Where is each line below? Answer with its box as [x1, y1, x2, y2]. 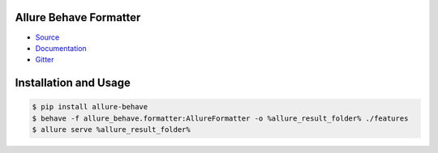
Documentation [35, 43, 87, 53]
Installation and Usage [15, 76, 131, 90]
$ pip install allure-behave [32, 102, 148, 112]
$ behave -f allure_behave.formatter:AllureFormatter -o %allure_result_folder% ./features [32, 113, 409, 123]
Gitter [35, 55, 54, 65]
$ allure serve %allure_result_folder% [32, 125, 191, 134]
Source [35, 32, 60, 42]
